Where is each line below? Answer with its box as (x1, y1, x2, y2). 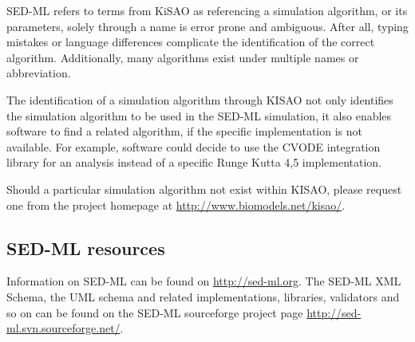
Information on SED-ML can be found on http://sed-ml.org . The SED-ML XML (6, 273, 401, 289)
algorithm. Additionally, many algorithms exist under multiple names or (6, 49, 359, 65)
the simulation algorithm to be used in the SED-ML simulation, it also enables (6, 107, 392, 124)
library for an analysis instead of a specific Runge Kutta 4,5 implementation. (6, 154, 382, 171)
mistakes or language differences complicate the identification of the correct (6, 33, 375, 50)
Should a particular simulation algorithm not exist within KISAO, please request (6, 180, 402, 197)
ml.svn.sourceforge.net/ (6, 320, 121, 336)
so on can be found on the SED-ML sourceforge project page (6, 304, 303, 320)
